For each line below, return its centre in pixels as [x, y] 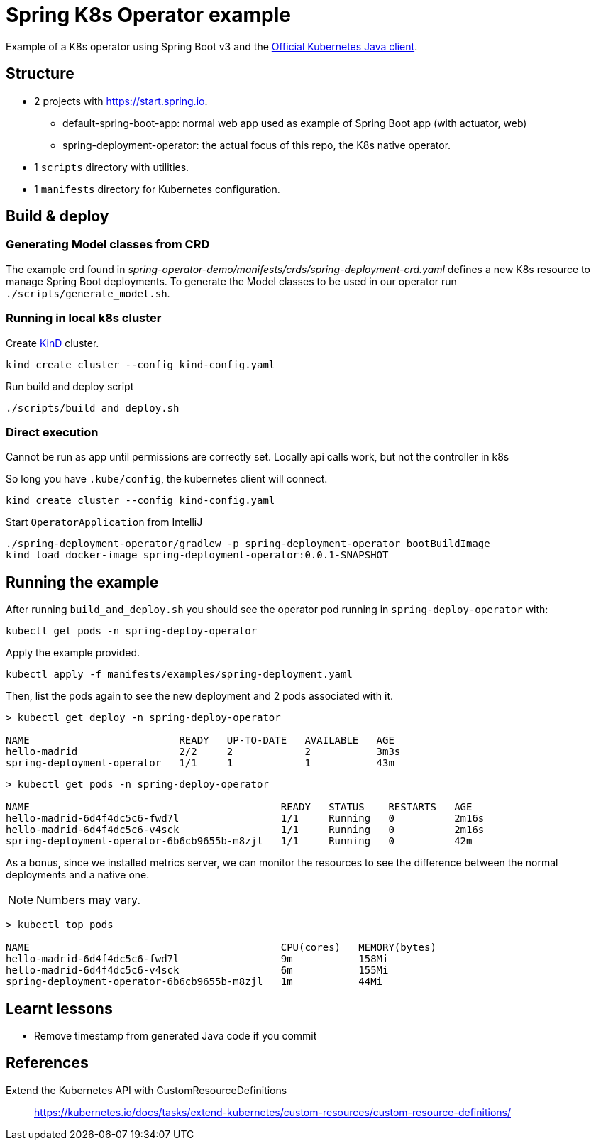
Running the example [82, 582]
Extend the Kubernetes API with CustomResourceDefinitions [147, 1090]
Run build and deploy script [70, 386]
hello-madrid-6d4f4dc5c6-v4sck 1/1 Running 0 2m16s [245, 830]
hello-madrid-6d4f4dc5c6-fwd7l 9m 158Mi [197, 959]
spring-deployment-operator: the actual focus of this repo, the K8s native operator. [257, 145]
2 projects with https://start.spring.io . [121, 101]
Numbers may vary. [89, 900]
